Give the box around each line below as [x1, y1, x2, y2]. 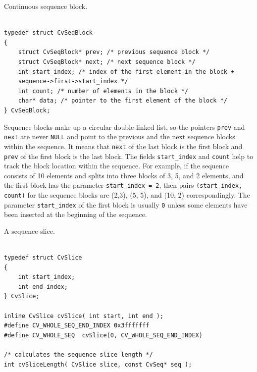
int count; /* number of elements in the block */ [18, 87, 189, 95]
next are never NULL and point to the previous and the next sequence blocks [4, 131, 235, 142]
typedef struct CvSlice [4, 254, 82, 262]
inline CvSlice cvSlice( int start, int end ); [4, 312, 164, 319]
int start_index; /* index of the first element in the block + [18, 68, 235, 75]
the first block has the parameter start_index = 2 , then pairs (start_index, [4, 180, 243, 190]
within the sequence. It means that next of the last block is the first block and [4, 141, 243, 151]
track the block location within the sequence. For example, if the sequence [4, 160, 229, 171]
